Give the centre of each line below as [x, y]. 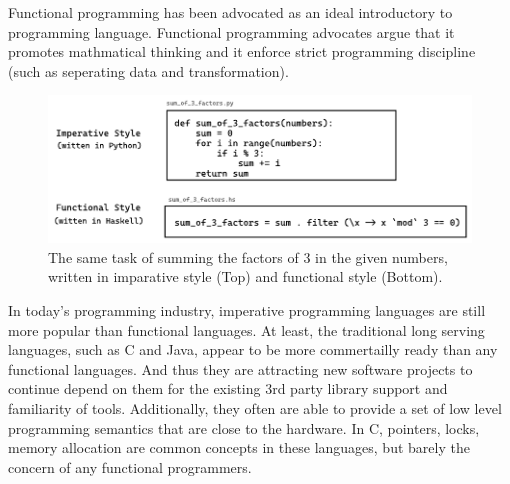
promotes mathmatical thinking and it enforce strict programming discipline [242, 51]
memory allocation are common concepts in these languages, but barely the [239, 447]
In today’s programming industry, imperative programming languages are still [247, 310]
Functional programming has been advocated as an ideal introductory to [230, 12]
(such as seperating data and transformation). [148, 70]
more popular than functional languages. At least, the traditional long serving [246, 329]
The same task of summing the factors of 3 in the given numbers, [248, 256]
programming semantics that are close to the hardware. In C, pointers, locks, [244, 427]
